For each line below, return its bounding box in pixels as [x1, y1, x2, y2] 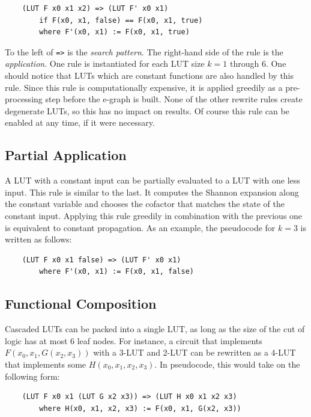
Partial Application [5, 146, 127, 164]
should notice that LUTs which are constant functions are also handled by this [5, 69, 294, 82]
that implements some [5, 357, 86, 370]
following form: [5, 369, 60, 382]
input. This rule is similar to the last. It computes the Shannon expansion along [5, 185, 299, 198]
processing [5, 93, 43, 105]
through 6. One [229, 57, 286, 70]
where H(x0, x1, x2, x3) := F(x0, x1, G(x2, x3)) [39, 404, 241, 413]
